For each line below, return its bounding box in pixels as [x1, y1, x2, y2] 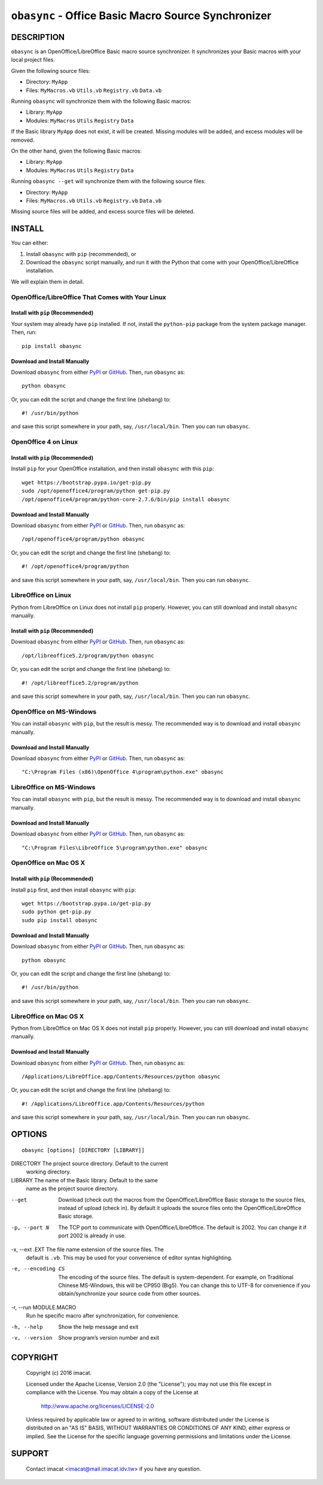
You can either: [11, 239, 49, 246]
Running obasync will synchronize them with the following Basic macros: [11, 97, 191, 105]
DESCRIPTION [11, 32, 65, 42]
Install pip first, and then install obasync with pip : [11, 886, 136, 894]
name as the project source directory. [26, 1185, 119, 1193]
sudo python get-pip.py [22, 908, 92, 915]
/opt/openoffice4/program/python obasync [22, 536, 145, 542]
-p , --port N [11, 1224, 50, 1231]
